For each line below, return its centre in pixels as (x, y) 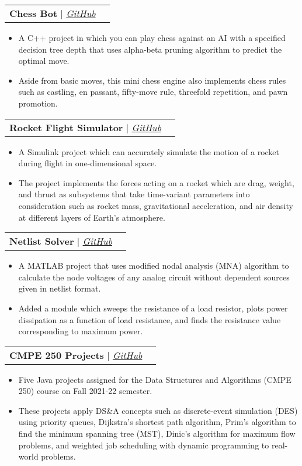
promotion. (38, 103)
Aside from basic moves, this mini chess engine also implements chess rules (152, 80)
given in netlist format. (60, 288)
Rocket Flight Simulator (66, 127)
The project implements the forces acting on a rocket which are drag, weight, (156, 182)
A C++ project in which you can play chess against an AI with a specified (152, 37)
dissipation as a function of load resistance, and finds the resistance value (150, 319)
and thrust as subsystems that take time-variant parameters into (134, 194)
